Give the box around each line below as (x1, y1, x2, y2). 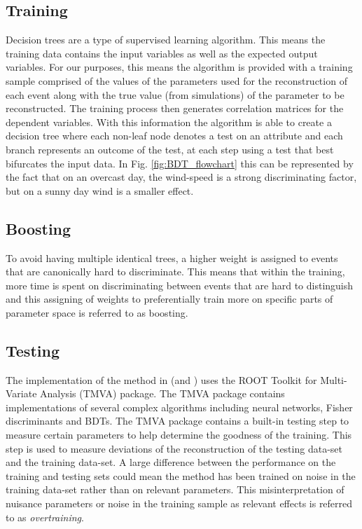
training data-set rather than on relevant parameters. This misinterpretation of (6, 482, 344, 497)
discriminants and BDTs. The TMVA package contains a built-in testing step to (6, 413, 349, 428)
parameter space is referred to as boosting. (6, 305, 188, 320)
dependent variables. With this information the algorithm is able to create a (6, 114, 332, 129)
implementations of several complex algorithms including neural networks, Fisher (6, 399, 353, 414)
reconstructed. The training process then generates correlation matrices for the (6, 101, 344, 116)
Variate (6, 386, 37, 401)
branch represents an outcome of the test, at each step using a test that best (6, 142, 334, 156)
